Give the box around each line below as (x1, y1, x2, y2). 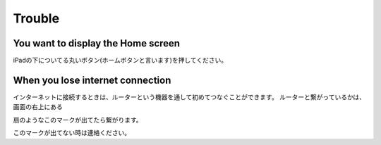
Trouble (13, 11, 60, 26)
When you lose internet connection (13, 74, 171, 86)
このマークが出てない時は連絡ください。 (13, 129, 131, 137)
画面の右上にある (13, 103, 63, 111)
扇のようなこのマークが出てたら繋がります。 (13, 115, 143, 124)
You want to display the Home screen (13, 37, 180, 49)
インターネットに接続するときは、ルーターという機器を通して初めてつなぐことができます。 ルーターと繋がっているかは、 (13, 92, 366, 101)
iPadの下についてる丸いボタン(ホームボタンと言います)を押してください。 (13, 56, 228, 65)
